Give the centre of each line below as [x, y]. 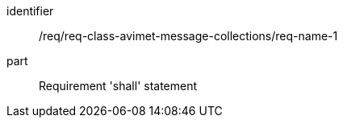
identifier [30, 11]
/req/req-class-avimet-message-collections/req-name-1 [188, 36]
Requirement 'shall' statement [118, 86]
